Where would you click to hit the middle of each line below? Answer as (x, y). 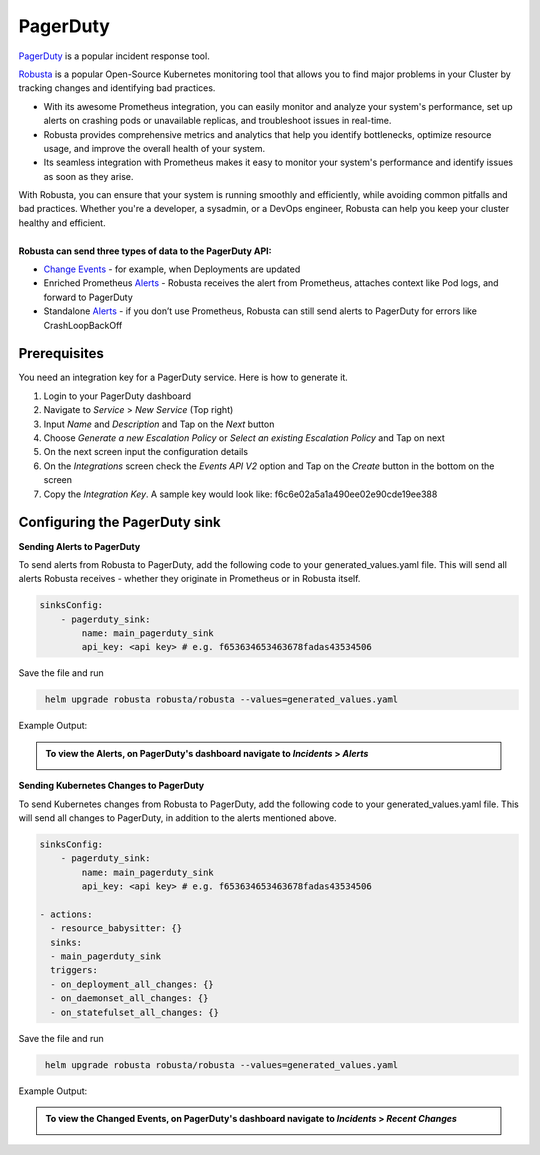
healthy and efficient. (62, 222)
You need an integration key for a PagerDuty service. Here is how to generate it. (183, 377)
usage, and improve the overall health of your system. (154, 148)
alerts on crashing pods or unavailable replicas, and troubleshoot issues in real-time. (217, 121)
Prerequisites (61, 353)
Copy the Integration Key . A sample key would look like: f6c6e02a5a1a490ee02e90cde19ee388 (240, 494)
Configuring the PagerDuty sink (119, 522)
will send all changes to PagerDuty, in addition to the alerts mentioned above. (177, 817)
